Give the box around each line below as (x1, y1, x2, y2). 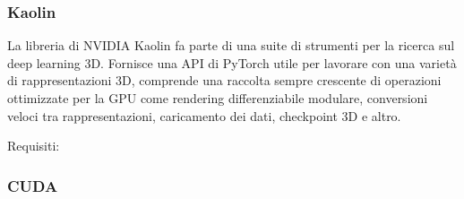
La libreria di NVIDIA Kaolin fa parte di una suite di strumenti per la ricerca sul (7, 36, 455, 55)
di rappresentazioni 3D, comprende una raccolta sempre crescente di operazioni (7, 71, 442, 90)
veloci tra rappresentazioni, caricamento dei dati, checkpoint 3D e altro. (7, 106, 401, 125)
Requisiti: (7, 136, 60, 155)
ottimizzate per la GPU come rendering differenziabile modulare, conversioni (7, 89, 428, 107)
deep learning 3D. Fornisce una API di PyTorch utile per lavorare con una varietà (7, 53, 457, 72)
